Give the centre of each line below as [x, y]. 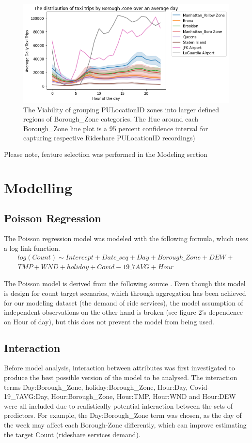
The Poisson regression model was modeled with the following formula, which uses [126, 238]
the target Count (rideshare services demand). [72, 434]
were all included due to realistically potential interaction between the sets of [118, 405]
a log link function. [32, 248]
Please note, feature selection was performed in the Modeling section [106, 154]
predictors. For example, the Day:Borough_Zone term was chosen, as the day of [123, 415]
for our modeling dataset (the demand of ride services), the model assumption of [124, 302]
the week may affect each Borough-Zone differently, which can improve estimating [125, 425]
